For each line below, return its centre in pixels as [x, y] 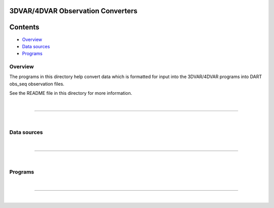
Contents [24, 27]
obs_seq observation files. [37, 84]
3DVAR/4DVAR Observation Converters [74, 11]
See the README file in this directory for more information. [71, 93]
